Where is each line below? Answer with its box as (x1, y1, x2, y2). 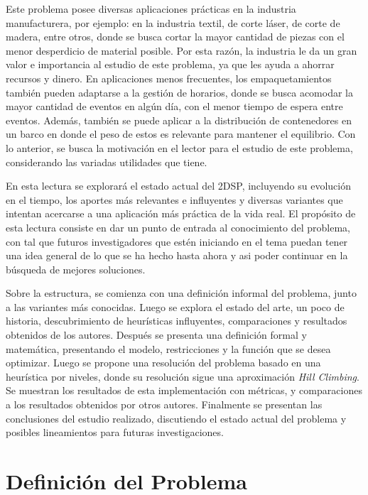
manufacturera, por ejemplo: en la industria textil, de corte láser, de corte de (6, 15, 340, 30)
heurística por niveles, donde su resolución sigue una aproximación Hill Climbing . (6, 369, 359, 384)
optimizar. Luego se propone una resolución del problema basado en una (6, 355, 321, 370)
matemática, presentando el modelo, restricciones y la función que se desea (6, 341, 331, 356)
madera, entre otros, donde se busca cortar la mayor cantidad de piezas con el (6, 29, 345, 44)
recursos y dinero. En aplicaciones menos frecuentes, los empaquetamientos (6, 70, 332, 85)
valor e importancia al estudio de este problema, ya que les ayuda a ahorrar (6, 57, 335, 72)
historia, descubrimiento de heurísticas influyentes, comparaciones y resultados (6, 313, 347, 328)
